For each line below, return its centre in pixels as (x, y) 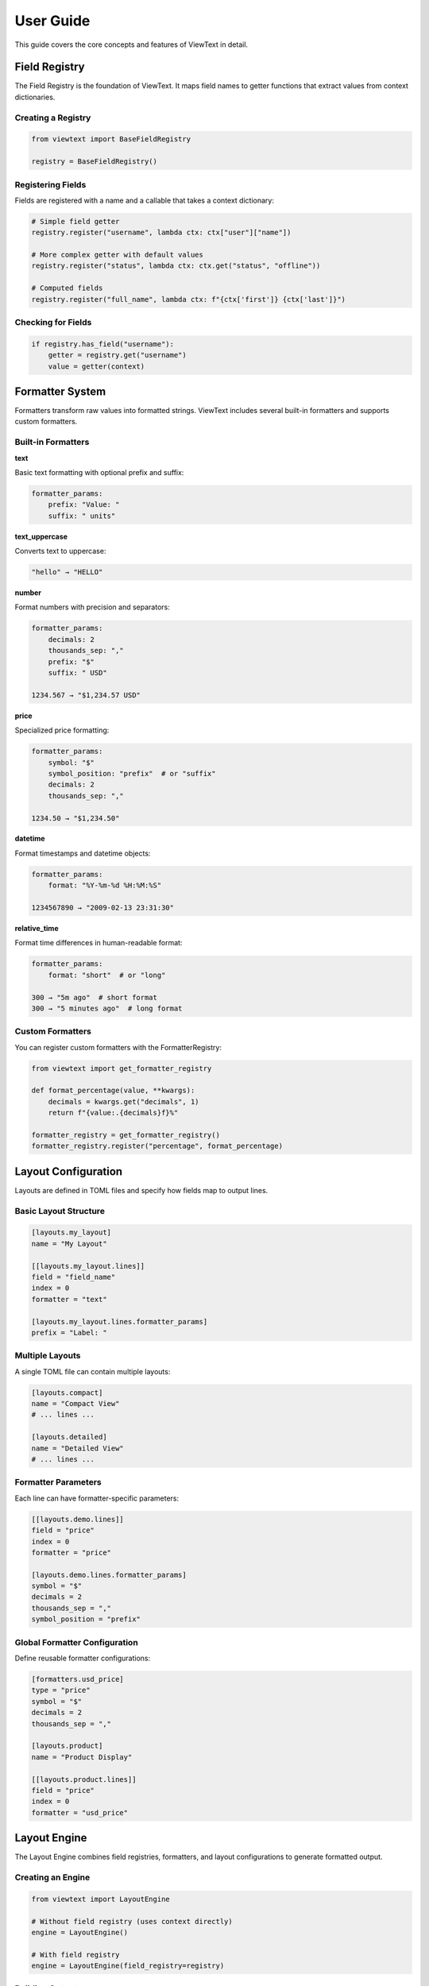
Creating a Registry (53, 118)
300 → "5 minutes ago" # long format (107, 1008)
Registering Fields (50, 184)
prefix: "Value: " (84, 505)
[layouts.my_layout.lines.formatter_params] (120, 1321)
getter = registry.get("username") (117, 355)
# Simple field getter (75, 221)
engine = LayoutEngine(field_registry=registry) (128, 1966)
